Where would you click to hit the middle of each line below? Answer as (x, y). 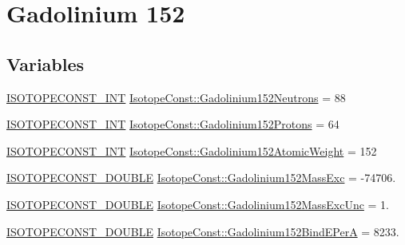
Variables (46, 63)
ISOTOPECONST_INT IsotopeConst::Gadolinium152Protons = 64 (173, 124)
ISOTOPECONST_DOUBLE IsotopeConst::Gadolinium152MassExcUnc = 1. (198, 204)
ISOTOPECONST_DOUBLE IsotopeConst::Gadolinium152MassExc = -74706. (201, 178)
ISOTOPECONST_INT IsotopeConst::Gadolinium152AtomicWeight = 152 (192, 150)
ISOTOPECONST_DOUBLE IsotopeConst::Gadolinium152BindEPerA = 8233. (203, 231)
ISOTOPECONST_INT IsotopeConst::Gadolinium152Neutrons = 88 (176, 97)
